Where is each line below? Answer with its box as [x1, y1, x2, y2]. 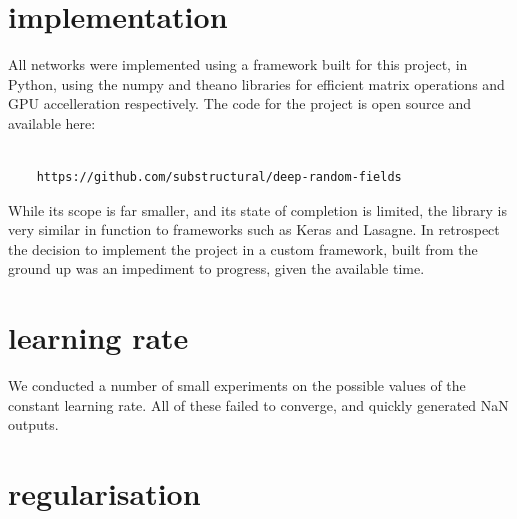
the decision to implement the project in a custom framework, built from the [8, 238, 478, 259]
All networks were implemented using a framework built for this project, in [8, 54, 468, 75]
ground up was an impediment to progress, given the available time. [8, 258, 425, 279]
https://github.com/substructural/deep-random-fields [36, 170, 402, 185]
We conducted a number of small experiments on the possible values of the [8, 375, 466, 396]
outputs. [8, 414, 59, 435]
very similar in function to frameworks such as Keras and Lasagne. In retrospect [8, 219, 500, 240]
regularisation [8, 473, 201, 514]
